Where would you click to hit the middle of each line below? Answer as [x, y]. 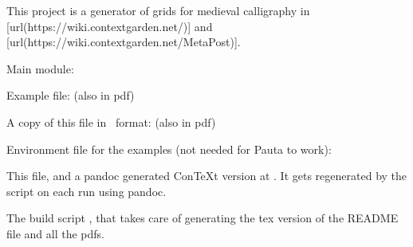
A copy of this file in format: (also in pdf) [111, 122]
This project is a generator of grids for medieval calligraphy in [158, 10]
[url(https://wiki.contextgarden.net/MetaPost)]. [124, 42]
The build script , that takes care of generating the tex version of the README [203, 218]
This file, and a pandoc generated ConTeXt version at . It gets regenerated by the [207, 176]
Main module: [40, 68]
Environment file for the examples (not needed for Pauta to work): [169, 149]
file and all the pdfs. [55, 233]
